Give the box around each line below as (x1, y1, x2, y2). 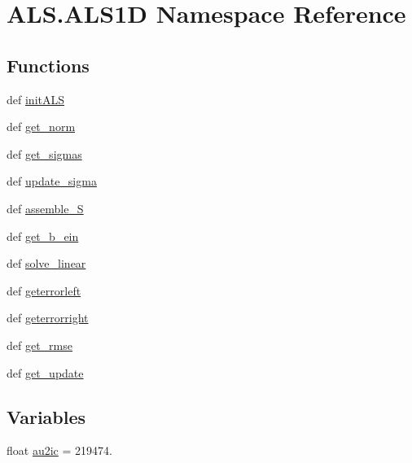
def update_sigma (7, 173, 97, 190)
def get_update (7, 364, 84, 381)
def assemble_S (7, 199, 84, 216)
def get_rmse (7, 336, 72, 353)
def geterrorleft (7, 282, 81, 299)
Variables (7, 404, 86, 429)
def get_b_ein (7, 227, 79, 244)
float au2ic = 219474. (7, 442, 112, 459)
